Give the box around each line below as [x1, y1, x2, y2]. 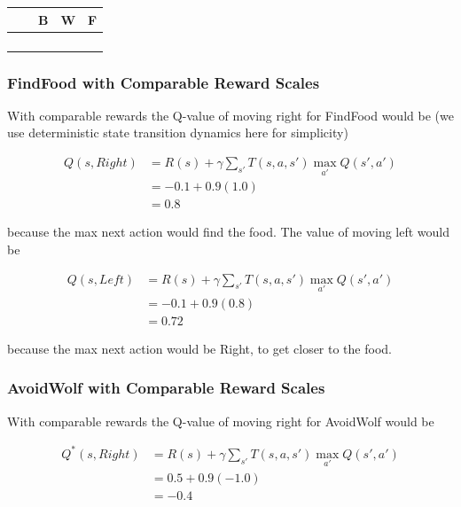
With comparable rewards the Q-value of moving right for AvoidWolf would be [7, 411, 434, 430]
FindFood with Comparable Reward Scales [7, 71, 320, 93]
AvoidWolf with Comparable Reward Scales [7, 377, 325, 399]
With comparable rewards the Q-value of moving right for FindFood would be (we [7, 105, 454, 124]
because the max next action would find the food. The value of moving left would [7, 222, 450, 241]
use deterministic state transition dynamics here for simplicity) [7, 123, 348, 142]
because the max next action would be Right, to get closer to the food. [7, 339, 392, 357]
